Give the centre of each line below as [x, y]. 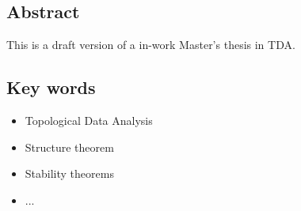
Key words [51, 87]
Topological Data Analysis [89, 120]
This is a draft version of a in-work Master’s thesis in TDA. [151, 45]
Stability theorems [69, 173]
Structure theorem [69, 147]
